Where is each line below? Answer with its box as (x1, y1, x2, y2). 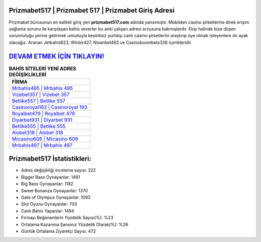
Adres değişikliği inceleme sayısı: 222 (21, 167, 96, 173)
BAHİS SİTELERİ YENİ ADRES (9, 65, 77, 72)
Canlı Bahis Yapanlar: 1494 (21, 208, 74, 214)
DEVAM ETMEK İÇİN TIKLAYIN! (9, 52, 104, 60)
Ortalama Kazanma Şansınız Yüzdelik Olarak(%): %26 (21, 221, 128, 227)
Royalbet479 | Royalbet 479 (12, 110, 75, 117)
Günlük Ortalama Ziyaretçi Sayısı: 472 (21, 228, 96, 234)
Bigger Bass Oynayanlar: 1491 (21, 174, 80, 180)
